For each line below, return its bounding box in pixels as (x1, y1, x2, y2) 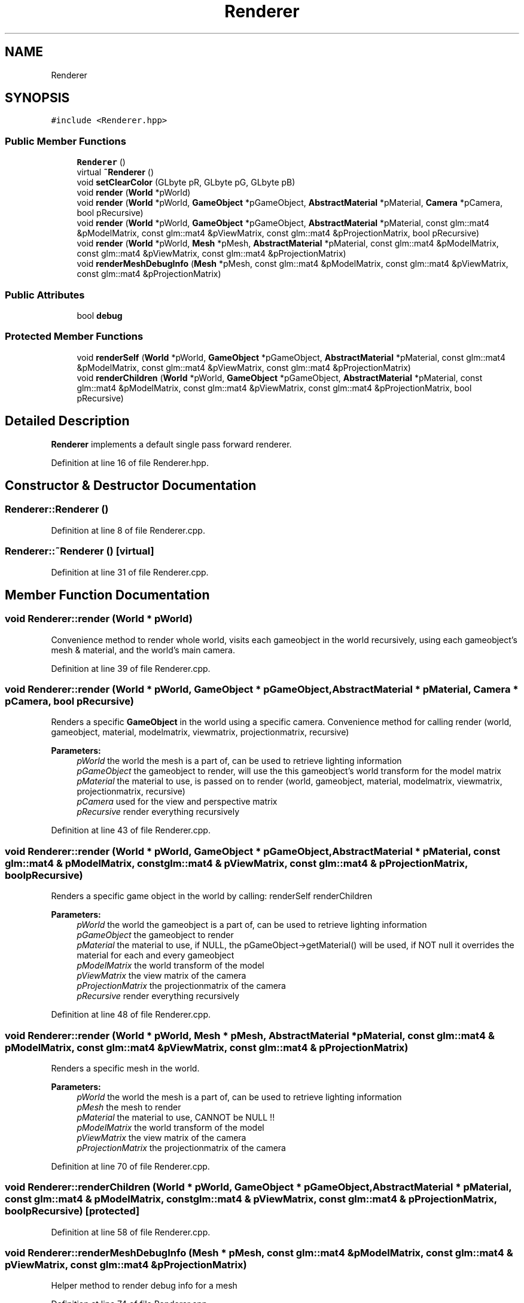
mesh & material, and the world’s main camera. (51, 644, 235, 655)
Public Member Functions (5, 135, 126, 147)
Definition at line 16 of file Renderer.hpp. (51, 457, 209, 468)
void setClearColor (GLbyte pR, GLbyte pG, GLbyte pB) (77, 177, 295, 188)
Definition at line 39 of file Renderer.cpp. (51, 663, 211, 674)
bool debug (77, 310, 123, 321)
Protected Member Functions (5, 330, 144, 343)
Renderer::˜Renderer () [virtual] (5, 545, 154, 558)
